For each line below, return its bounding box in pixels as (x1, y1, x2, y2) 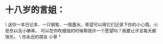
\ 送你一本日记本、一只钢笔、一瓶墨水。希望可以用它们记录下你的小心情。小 (5, 22, 158, 27)
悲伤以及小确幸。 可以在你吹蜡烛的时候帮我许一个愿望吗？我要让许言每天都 (5, 27, 157, 33)
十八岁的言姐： (5, 4, 66, 16)
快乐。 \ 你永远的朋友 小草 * (5, 34, 61, 40)
